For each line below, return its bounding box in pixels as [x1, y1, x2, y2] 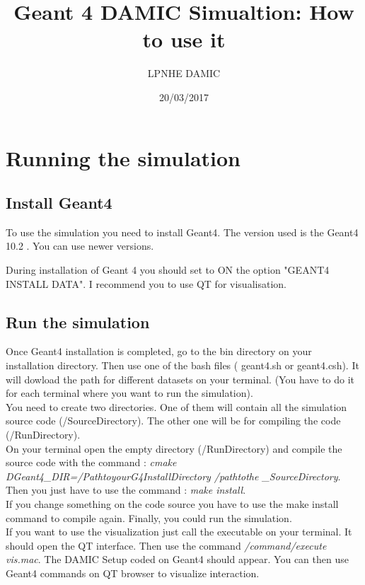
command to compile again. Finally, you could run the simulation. [6, 510, 292, 525]
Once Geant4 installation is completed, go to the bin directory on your [6, 344, 312, 359]
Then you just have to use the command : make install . [6, 482, 246, 497]
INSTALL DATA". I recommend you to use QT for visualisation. [6, 276, 286, 291]
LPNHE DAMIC [147, 66, 221, 81]
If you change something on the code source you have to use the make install [6, 497, 339, 511]
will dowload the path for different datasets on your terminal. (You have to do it [6, 371, 355, 386]
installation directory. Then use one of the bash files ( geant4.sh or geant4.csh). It [6, 358, 359, 373]
